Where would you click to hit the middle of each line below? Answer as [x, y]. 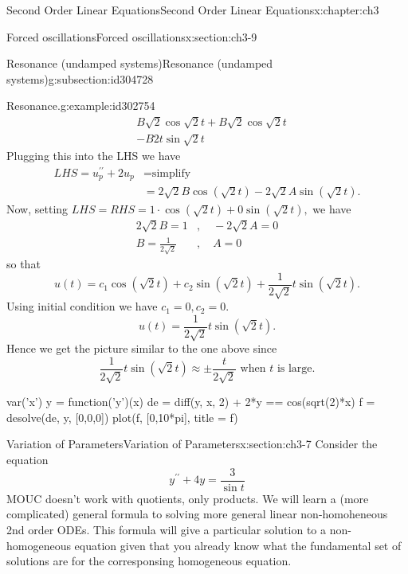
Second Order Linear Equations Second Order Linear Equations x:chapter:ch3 [193, 10]
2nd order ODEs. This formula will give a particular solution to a [167, 529]
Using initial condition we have [82, 306]
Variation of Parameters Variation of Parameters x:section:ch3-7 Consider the [192, 444]
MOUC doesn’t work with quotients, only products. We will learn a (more [188, 498]
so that [24, 264]
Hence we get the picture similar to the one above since [142, 348]
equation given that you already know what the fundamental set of [238, 545]
